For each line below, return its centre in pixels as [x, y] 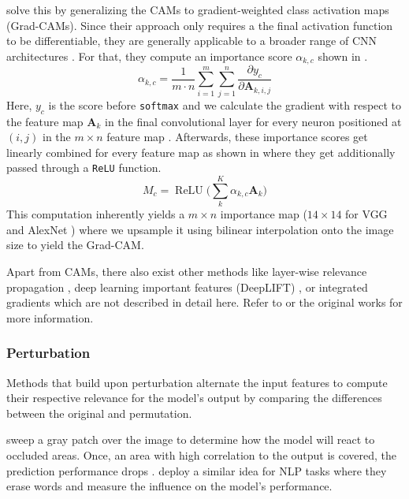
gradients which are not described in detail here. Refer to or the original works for [204, 302]
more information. [50, 317]
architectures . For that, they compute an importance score [149, 56]
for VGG [366, 214]
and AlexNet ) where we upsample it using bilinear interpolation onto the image [200, 229]
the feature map [45, 121]
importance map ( [264, 214]
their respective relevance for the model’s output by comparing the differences [194, 398]
